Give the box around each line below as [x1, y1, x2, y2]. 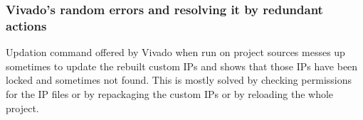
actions [6, 16, 47, 34]
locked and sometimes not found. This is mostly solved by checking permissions [6, 72, 352, 87]
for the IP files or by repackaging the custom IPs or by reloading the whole [6, 86, 334, 101]
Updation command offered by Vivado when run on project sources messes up [6, 45, 345, 60]
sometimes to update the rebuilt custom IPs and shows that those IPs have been [6, 58, 358, 73]
